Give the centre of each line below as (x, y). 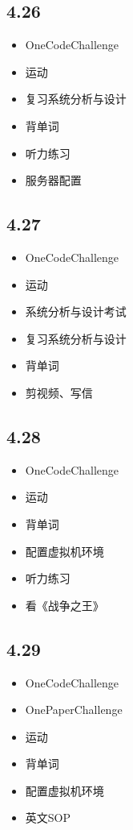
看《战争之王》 (64, 605)
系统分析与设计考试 (76, 311)
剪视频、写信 (59, 392)
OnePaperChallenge (74, 710)
